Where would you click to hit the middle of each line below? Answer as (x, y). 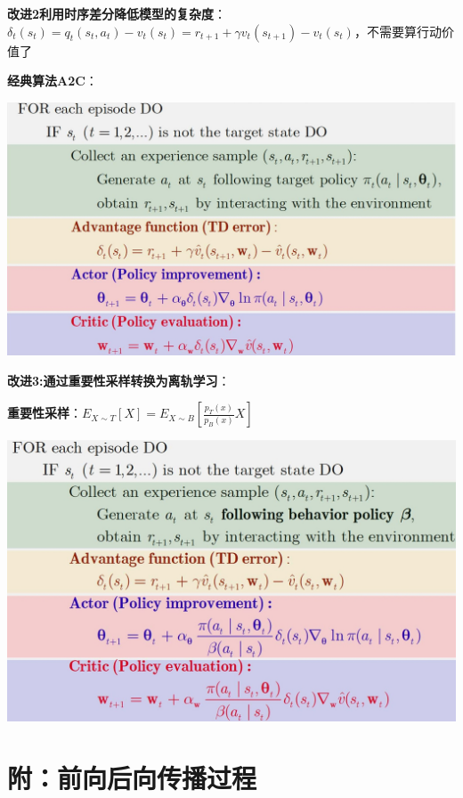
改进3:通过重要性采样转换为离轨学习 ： (119, 380)
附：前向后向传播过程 (132, 778)
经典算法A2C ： (53, 81)
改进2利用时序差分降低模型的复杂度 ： (117, 13)
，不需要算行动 (398, 31)
